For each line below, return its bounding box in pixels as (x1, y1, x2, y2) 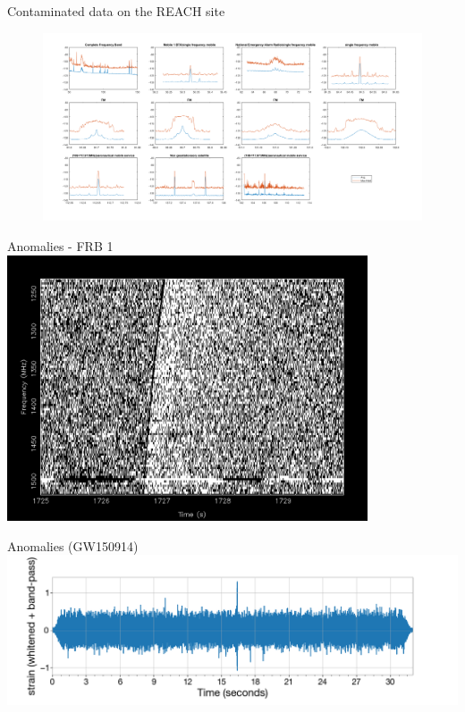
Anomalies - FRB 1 (7, 236, 114, 255)
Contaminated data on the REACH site (7, 2, 225, 20)
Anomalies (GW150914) (7, 536, 139, 555)
